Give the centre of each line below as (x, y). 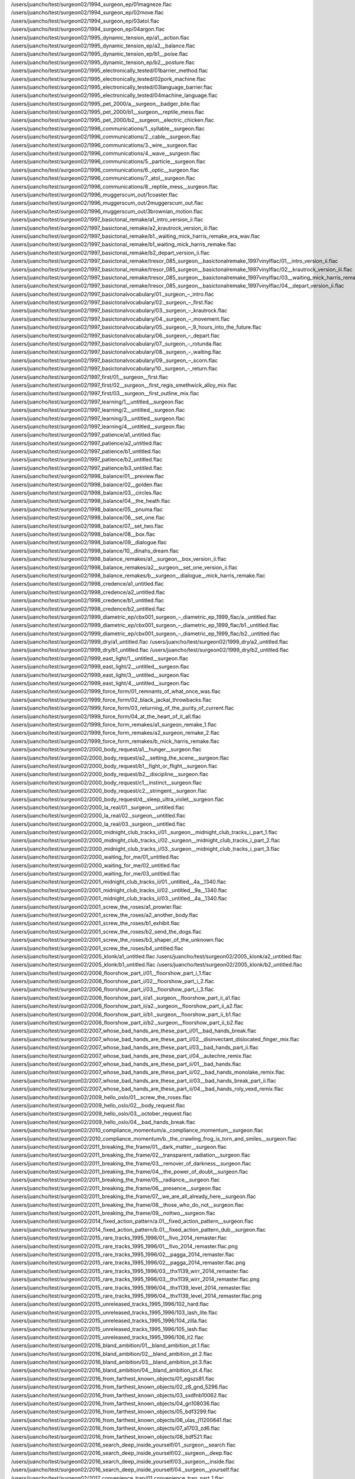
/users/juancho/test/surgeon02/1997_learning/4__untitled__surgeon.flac (98, 427)
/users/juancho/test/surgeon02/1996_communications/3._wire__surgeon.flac (104, 145)
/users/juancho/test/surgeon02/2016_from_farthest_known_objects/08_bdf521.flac (112, 1436)
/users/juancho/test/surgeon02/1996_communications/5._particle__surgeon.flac (108, 162)
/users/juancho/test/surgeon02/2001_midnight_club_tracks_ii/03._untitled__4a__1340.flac (119, 899)
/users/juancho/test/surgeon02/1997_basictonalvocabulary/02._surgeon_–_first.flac (112, 302)
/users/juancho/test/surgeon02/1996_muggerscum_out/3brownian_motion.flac (107, 211)
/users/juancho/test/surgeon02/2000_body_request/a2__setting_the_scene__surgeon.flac (120, 758)
